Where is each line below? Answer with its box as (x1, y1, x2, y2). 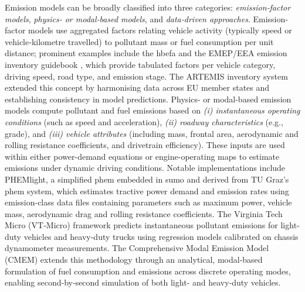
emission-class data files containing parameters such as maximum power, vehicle (5, 196, 292, 208)
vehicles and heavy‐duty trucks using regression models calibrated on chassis (23, 230, 299, 242)
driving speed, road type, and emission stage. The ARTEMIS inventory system (5, 70, 288, 82)
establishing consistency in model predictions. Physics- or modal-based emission (5, 92, 292, 105)
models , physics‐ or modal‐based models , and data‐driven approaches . (5, 12, 250, 25)
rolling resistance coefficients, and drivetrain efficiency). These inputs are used (5, 139, 285, 151)
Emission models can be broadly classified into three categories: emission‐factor (5, 1, 291, 13)
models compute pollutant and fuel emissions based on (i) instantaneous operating (5, 104, 300, 116)
